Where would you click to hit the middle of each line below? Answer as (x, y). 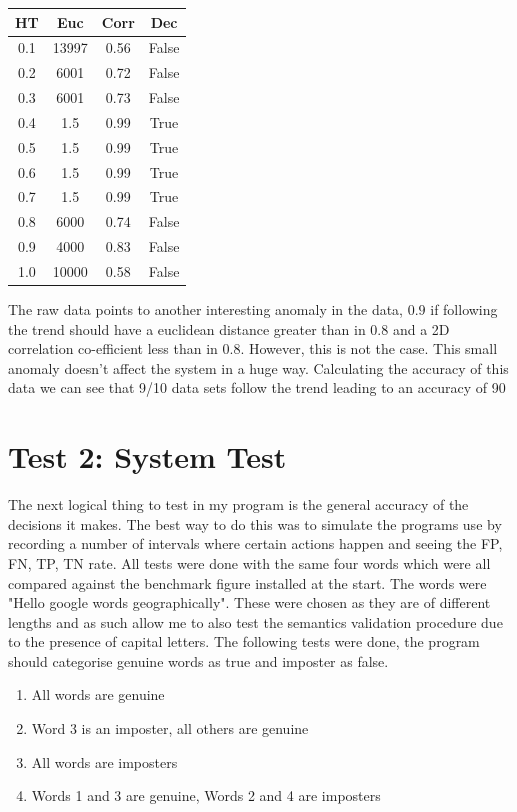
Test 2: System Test (147, 456)
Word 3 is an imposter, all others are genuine (170, 728)
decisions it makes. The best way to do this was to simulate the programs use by (255, 523)
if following (464, 309)
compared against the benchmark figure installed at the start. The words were (247, 582)
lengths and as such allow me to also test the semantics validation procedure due (255, 621)
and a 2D (421, 328)
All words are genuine (98, 694)
